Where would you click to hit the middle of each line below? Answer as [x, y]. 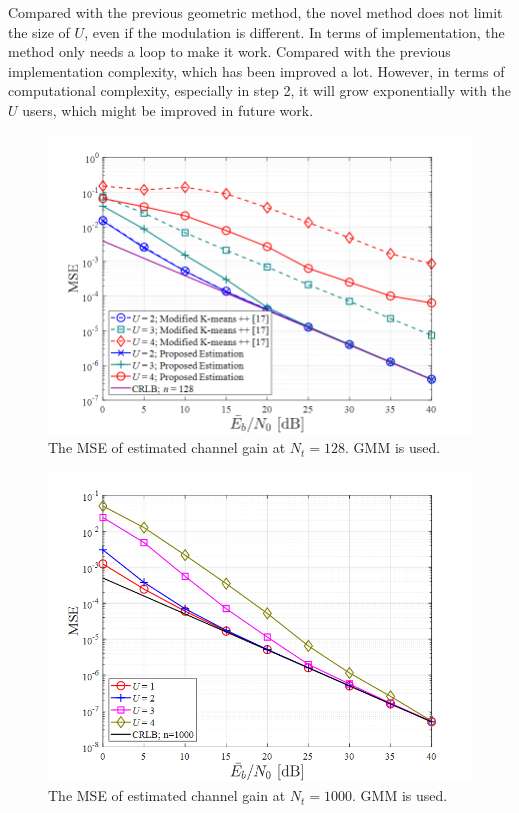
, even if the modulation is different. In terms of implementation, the [294, 31]
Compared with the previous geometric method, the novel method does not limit [255, 12]
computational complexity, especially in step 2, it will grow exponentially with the [260, 90]
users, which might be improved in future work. [168, 109]
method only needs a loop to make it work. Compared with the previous [229, 51]
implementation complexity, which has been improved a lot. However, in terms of [256, 70]
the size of [39, 31]
